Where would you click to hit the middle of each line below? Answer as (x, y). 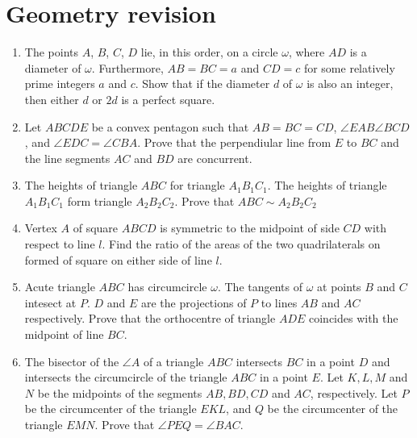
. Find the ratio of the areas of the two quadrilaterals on (241, 244)
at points (339, 287)
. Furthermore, (127, 67)
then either (52, 99)
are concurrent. (215, 158)
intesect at (50, 302)
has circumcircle (167, 287)
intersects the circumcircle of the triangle (126, 377)
